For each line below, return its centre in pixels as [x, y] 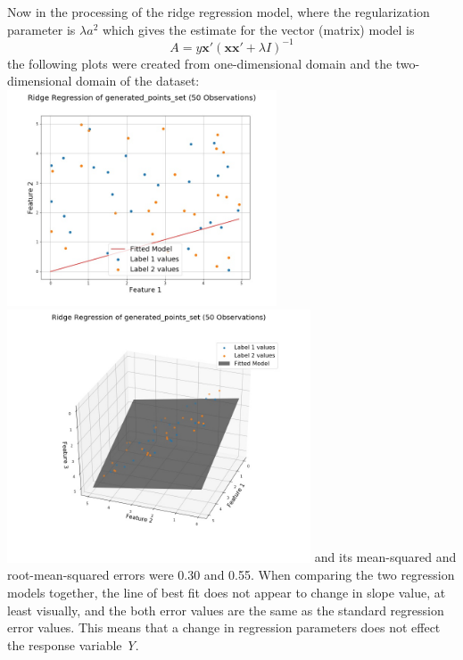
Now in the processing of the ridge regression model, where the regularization [219, 12]
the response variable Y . [73, 644]
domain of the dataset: [138, 81]
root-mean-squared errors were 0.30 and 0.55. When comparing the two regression [231, 575]
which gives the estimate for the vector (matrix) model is [258, 29]
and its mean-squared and [385, 557]
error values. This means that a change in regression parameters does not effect [224, 627]
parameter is [41, 29]
